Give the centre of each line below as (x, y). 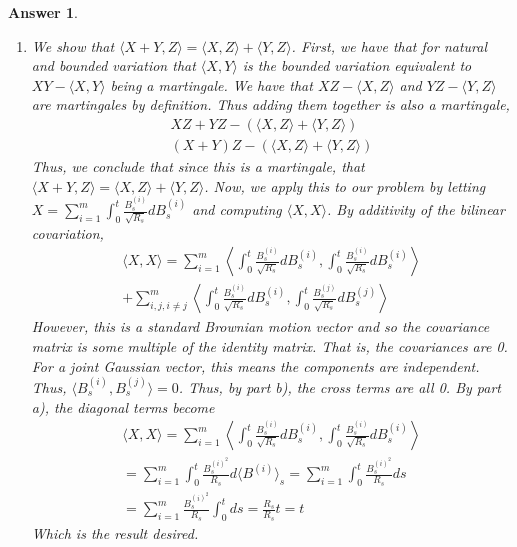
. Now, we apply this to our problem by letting (345, 185)
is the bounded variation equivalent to (357, 65)
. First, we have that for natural (389, 45)
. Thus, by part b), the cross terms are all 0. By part (339, 387)
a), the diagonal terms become (123, 406)
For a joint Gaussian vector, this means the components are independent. (255, 365)
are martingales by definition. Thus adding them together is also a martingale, (270, 104)
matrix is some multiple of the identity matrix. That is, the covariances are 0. (269, 346)
